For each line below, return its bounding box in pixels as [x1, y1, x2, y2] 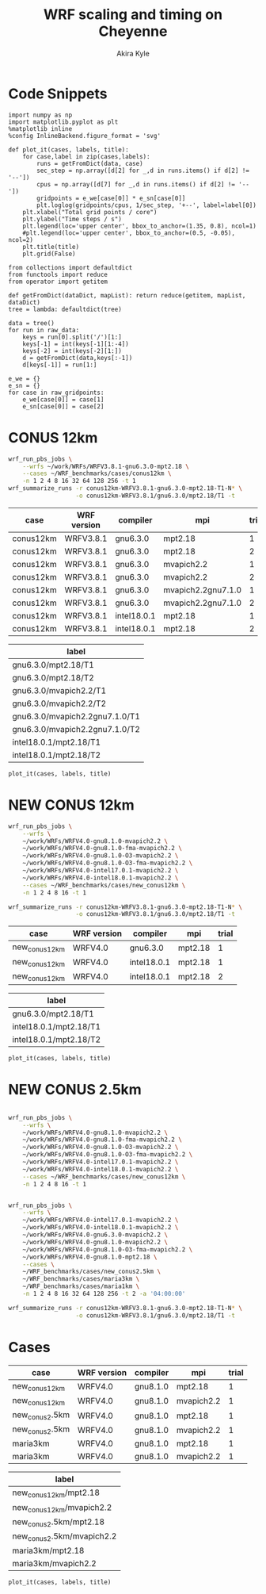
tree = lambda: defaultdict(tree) [8, 305, 123, 313]
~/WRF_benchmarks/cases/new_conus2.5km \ [22, 1267, 161, 1276]
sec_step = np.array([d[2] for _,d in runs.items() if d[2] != [36, 167, 249, 174]
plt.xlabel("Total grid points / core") [22, 208, 158, 216]
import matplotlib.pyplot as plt [8, 117, 119, 126]
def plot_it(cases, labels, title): [8, 145, 129, 154]
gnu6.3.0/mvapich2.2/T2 [12, 698, 107, 709]
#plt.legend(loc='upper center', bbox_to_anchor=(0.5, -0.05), [22, 228, 236, 237]
